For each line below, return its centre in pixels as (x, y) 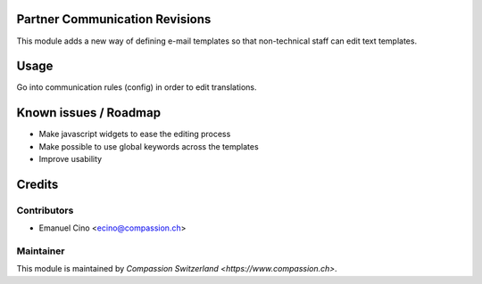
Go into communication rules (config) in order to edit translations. (137, 87)
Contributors (45, 210)
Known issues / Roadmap (88, 113)
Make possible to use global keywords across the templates (149, 146)
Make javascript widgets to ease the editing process (135, 134)
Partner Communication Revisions (114, 19)
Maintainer (41, 251)
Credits (37, 184)
